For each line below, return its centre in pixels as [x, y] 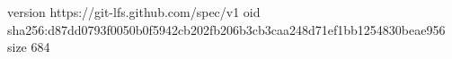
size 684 [29, 47]
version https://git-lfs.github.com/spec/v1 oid [134, 12]
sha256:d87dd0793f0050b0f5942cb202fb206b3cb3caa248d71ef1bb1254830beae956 [226, 29]
